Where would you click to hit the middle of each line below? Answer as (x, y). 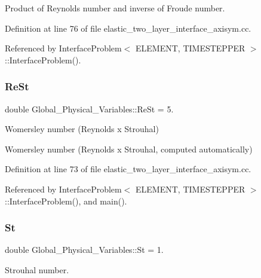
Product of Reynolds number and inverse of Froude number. (115, 8)
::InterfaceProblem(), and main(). (66, 201)
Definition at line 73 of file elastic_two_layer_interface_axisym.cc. (128, 169)
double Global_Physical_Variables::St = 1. (84, 250)
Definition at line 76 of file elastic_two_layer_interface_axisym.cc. (128, 28)
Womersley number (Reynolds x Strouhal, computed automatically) (129, 149)
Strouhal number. (37, 269)
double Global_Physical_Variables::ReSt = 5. (89, 109)
